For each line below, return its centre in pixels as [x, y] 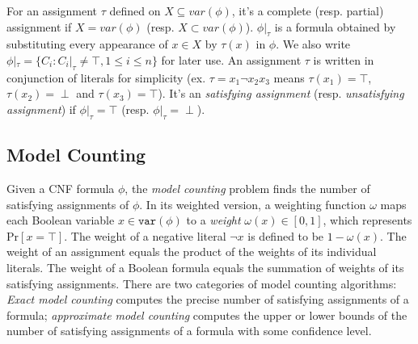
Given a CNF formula [61, 188]
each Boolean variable [61, 220]
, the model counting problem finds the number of [247, 188]
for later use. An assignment [231, 59]
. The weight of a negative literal [145, 235]
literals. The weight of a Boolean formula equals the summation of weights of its [205, 267]
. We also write [313, 44]
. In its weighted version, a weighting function [253, 204]
